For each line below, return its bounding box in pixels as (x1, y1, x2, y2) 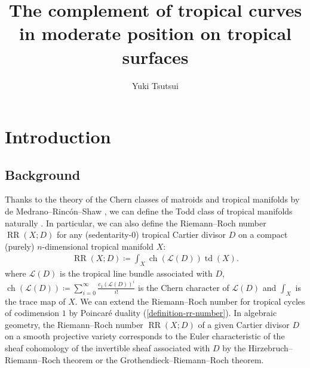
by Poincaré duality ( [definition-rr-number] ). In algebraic (69, 306, 277, 319)
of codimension (5, 306, 60, 319)
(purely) (5, 240, 35, 252)
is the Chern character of (138, 281, 229, 293)
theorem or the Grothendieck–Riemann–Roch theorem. (63, 353, 264, 366)
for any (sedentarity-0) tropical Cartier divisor (56, 228, 226, 241)
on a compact (238, 228, 288, 241)
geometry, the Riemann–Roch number (5, 318, 143, 330)
